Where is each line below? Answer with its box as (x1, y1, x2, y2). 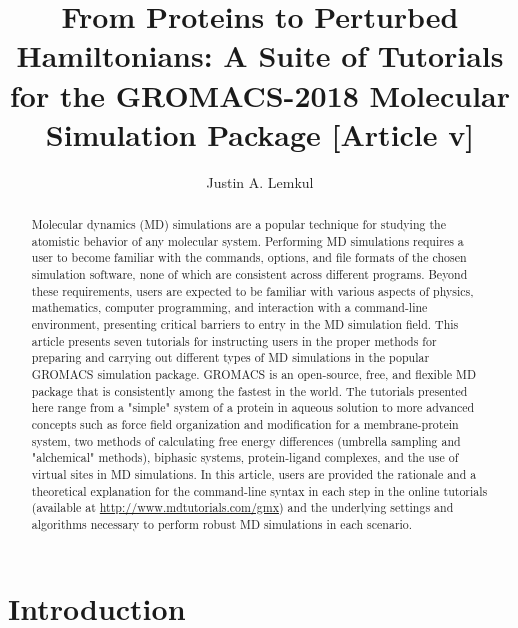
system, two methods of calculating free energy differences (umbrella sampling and (31, 432, 461, 449)
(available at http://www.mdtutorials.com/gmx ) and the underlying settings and (31, 499, 454, 516)
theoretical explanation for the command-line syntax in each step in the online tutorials (31, 482, 488, 499)
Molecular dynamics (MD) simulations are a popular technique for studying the (31, 216, 446, 233)
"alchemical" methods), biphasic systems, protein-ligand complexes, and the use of (31, 449, 459, 466)
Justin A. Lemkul (206, 171, 314, 192)
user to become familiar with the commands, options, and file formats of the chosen (31, 249, 467, 266)
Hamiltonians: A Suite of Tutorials (16, 35, 504, 76)
